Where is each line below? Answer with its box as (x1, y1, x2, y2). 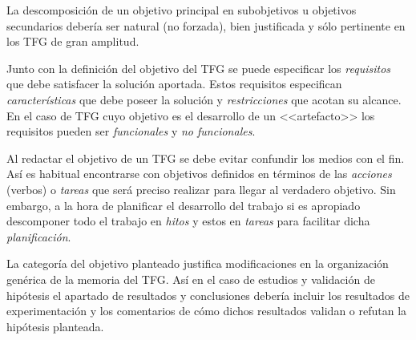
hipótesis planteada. (6, 318, 104, 334)
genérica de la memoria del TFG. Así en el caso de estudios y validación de (6, 270, 375, 287)
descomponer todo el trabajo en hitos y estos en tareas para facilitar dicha (6, 212, 370, 229)
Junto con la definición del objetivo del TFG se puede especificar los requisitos (6, 59, 391, 76)
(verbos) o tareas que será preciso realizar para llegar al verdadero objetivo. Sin (6, 180, 396, 197)
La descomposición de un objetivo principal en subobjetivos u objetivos (6, 2, 357, 18)
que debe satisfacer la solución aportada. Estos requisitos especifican (6, 75, 342, 92)
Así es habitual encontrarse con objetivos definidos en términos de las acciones (6, 165, 392, 182)
